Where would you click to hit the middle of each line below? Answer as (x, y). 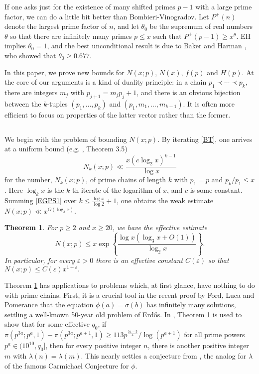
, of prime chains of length (126, 180)
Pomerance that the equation (49, 305)
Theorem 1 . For (31, 227)
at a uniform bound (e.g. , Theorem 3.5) (66, 149)
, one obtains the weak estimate (165, 200)
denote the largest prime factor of (56, 26)
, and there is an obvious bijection (189, 92)
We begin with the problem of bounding (66, 139)
